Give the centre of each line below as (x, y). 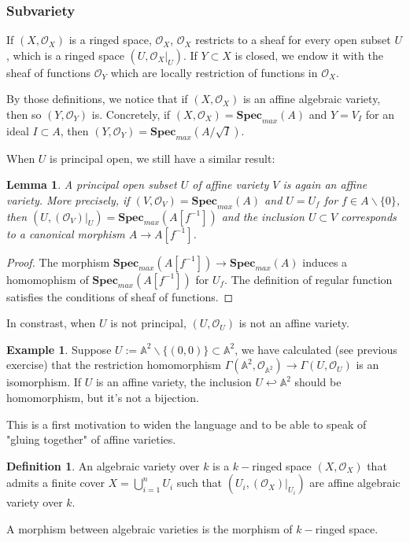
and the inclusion (263, 216)
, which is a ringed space (65, 55)
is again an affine (325, 184)
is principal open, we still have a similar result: (163, 158)
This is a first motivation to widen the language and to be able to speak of (187, 424)
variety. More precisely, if (68, 199)
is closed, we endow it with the (309, 55)
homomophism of (48, 279)
